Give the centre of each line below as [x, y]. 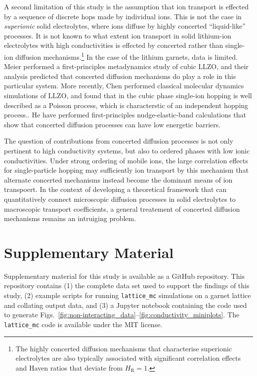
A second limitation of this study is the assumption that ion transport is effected [126, 6]
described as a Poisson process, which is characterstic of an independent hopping [126, 105]
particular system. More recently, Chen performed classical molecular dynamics [124, 86]
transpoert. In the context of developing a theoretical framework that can [115, 189]
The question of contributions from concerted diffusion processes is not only [119, 141]
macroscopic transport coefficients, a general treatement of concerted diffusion [122, 208]
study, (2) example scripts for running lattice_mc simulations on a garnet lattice [128, 295]
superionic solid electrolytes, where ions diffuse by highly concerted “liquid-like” [125, 26]
